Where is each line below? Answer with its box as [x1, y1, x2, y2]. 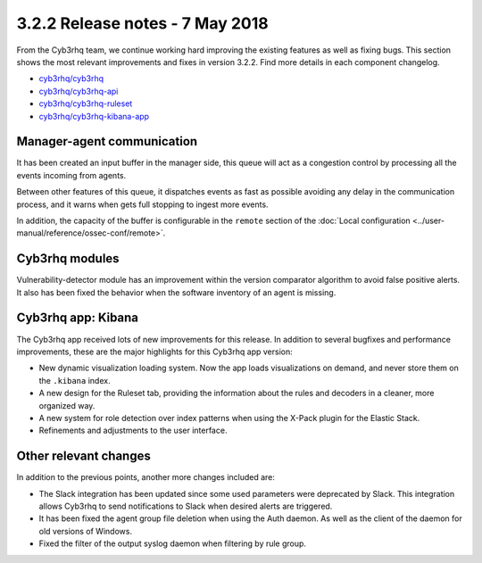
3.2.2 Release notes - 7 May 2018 [16, 13, 269, 33]
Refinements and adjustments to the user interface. [38, 425, 228, 436]
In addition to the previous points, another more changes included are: [16, 472, 276, 483]
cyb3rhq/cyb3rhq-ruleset [38, 98, 133, 109]
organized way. [38, 400, 96, 410]
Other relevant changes [16, 449, 151, 464]
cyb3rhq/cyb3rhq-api [38, 86, 119, 96]
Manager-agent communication [16, 134, 198, 149]
